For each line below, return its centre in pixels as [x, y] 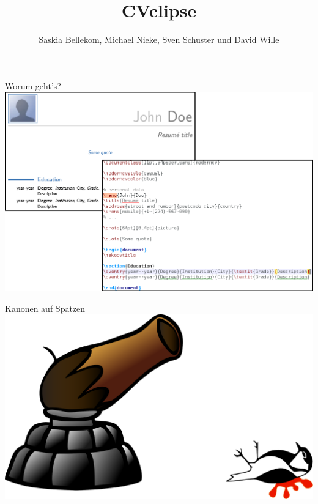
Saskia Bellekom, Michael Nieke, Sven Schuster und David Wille [159, 39]
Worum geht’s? [33, 85]
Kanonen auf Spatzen [45, 308]
